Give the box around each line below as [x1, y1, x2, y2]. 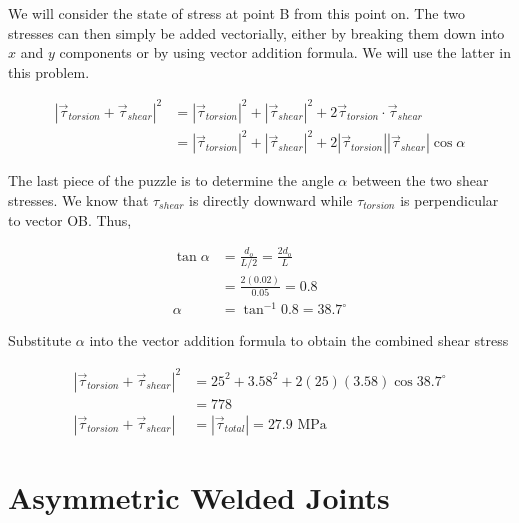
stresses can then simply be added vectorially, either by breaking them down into [8, 22, 505, 43]
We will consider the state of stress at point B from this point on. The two [8, 3, 465, 23]
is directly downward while [189, 190, 353, 211]
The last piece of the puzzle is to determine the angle [8, 170, 334, 191]
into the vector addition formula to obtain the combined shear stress [89, 330, 509, 351]
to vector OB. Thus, [8, 209, 132, 230]
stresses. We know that [8, 190, 149, 211]
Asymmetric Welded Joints [8, 476, 390, 517]
